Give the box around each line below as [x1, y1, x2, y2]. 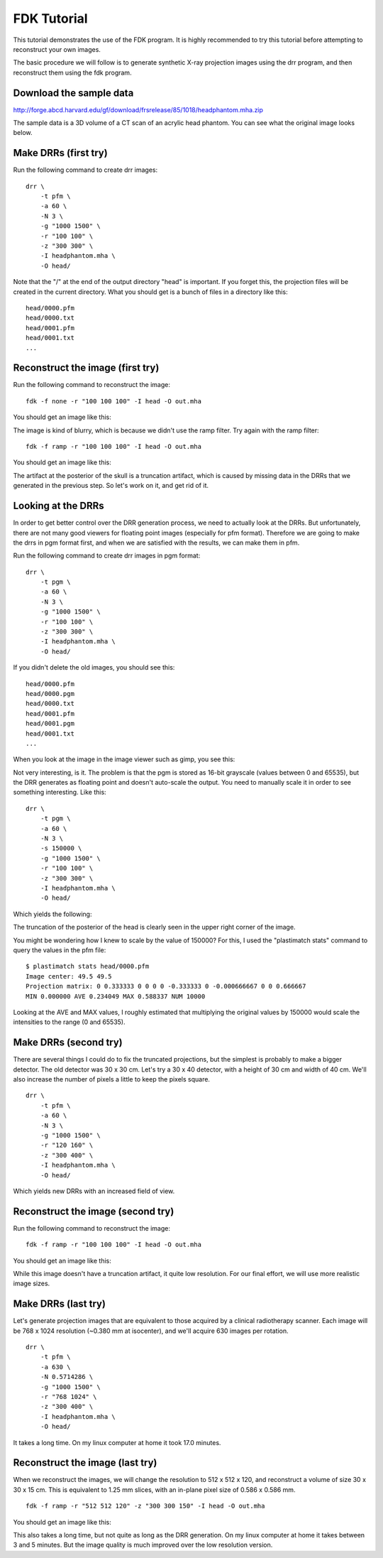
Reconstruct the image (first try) [13, 362, 160, 374]
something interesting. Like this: [13, 788, 106, 797]
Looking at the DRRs [13, 500, 104, 512]
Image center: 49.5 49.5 [26, 972, 112, 980]
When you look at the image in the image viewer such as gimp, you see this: [13, 755, 235, 763]
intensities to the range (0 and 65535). [13, 1018, 126, 1026]
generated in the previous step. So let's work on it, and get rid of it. [13, 481, 209, 490]
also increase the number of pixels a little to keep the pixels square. [13, 1074, 211, 1083]
